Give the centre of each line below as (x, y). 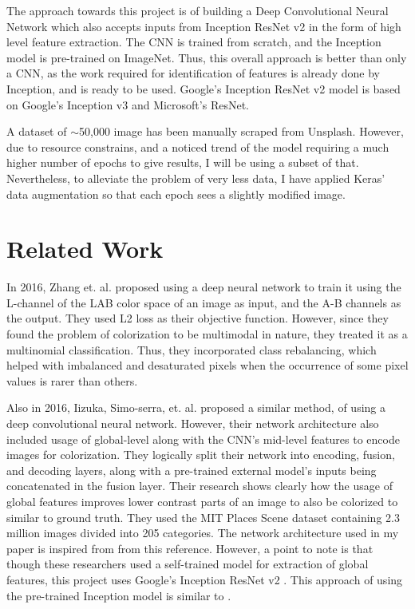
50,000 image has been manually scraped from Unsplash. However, (241, 131)
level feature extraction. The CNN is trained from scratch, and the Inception (194, 42)
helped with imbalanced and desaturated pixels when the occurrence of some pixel (207, 365)
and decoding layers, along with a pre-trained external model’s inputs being (192, 470)
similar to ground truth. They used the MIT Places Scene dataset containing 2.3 (203, 517)
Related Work (85, 249)
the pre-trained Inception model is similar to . (119, 595)
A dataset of (37, 131)
